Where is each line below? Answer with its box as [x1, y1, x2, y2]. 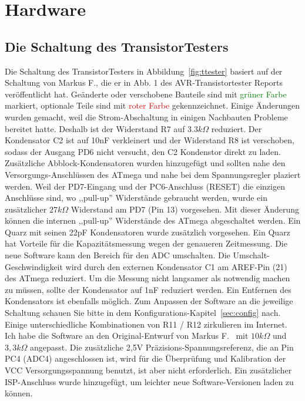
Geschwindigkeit [5, 260, 63, 272]
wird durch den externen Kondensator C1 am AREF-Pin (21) [65, 260, 287, 272]
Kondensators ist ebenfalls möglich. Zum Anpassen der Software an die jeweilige [5, 295, 293, 307]
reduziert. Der [211, 122, 262, 134]
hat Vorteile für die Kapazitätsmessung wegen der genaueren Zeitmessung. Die [5, 237, 287, 250]
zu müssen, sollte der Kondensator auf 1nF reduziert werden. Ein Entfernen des [5, 283, 291, 295]
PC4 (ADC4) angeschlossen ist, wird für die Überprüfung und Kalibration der [5, 352, 286, 365]
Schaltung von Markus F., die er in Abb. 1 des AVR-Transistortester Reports [5, 76, 283, 89]
